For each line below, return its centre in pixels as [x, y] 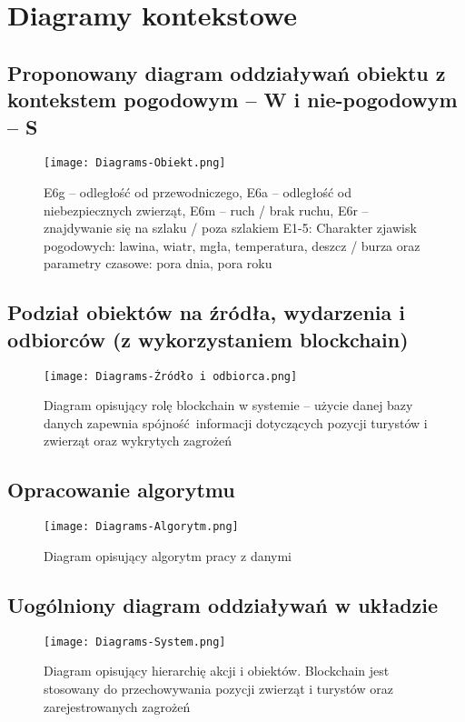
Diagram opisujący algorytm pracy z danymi [168, 555]
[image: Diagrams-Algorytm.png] [141, 527]
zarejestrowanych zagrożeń [117, 706]
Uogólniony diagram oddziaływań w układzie [223, 604]
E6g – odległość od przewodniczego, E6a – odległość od [198, 192]
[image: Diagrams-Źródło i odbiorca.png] [171, 376]
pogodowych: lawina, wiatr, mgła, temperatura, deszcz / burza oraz [232, 245]
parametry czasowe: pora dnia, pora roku [158, 263]
